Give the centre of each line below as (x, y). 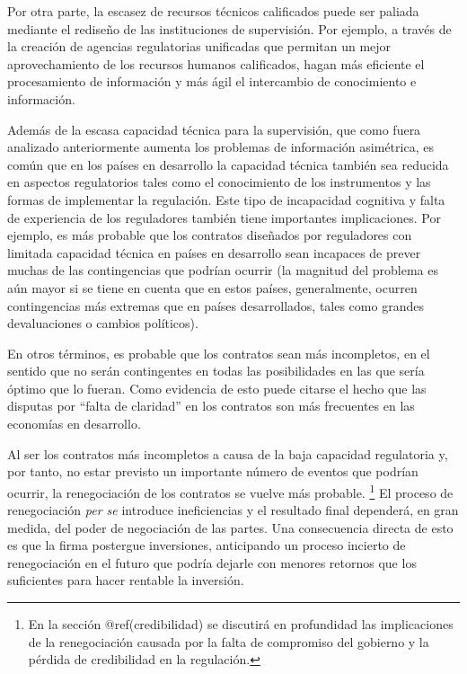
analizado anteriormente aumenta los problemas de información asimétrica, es (220, 147)
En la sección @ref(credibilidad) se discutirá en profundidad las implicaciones (241, 624)
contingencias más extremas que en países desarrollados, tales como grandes (216, 305)
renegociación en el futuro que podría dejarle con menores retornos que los (212, 562)
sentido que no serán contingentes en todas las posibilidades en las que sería (216, 371)
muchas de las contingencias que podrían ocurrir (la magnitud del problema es (223, 270)
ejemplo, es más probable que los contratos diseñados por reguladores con (210, 235)
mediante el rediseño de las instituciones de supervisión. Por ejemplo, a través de (229, 28)
